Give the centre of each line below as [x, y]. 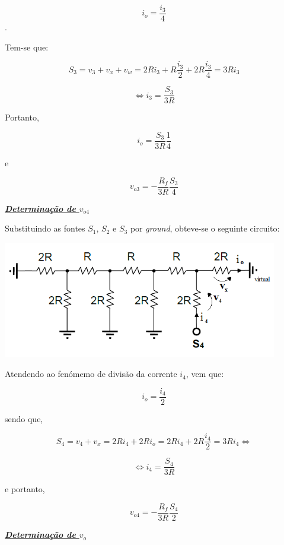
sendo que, [24, 418]
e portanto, [25, 489]
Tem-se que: [27, 47]
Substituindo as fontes [45, 228]
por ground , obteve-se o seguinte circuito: [205, 228]
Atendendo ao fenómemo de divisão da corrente [91, 374]
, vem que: [205, 374]
